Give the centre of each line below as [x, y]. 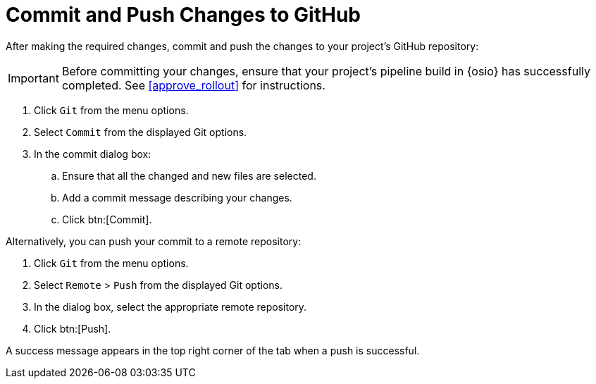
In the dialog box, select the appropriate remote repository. [170, 306]
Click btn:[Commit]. [107, 219]
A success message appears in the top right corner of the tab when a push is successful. [213, 350]
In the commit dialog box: [93, 154]
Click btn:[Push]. [73, 328]
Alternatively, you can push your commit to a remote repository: [154, 241]
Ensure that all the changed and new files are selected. [189, 175]
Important [33, 78]
